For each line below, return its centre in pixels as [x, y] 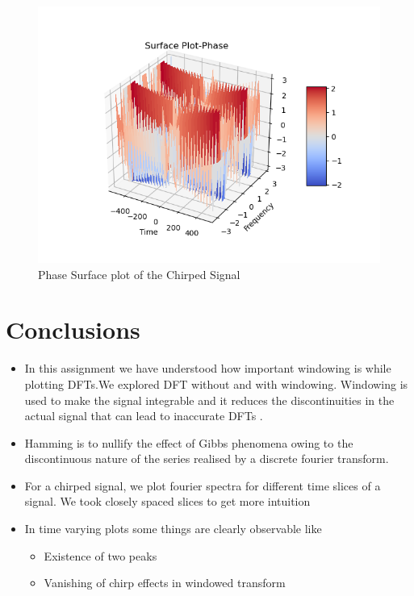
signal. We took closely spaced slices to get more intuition [167, 501]
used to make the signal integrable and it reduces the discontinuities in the [209, 400]
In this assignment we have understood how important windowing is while [208, 368]
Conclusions [73, 329]
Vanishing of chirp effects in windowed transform [165, 583]
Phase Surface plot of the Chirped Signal [139, 274]
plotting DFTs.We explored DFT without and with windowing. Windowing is [216, 383]
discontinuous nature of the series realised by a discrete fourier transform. [207, 458]
